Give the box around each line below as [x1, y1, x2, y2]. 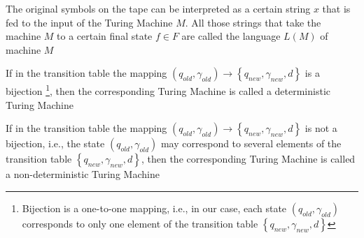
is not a [304, 121, 337, 135]
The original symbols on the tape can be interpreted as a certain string [6, 1, 311, 15]
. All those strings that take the [185, 15, 321, 29]
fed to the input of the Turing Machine [6, 15, 173, 29]
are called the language [181, 29, 281, 43]
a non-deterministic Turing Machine [6, 167, 160, 181]
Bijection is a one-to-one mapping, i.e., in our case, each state [22, 200, 287, 215]
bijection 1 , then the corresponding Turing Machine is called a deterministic [6, 82, 330, 98]
